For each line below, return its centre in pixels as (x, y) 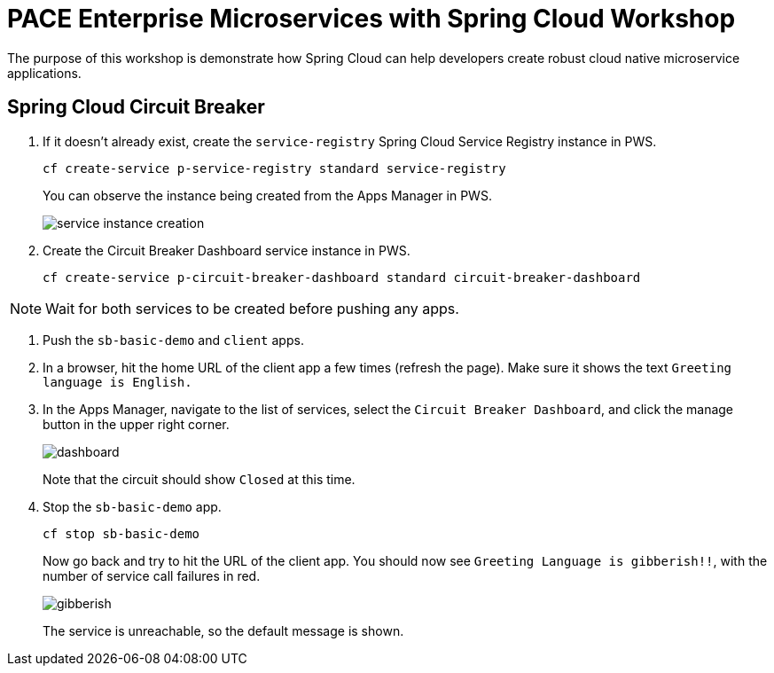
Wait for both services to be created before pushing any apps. (252, 308)
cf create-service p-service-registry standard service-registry (274, 168)
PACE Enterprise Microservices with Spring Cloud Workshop (371, 19)
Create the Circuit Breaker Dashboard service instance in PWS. (227, 250)
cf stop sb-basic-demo (121, 533)
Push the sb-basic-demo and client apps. (173, 340)
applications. (44, 73)
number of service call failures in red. (152, 575)
